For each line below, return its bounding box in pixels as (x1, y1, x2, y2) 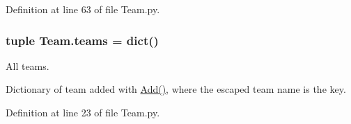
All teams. (6, 58, 49, 73)
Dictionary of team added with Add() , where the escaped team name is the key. (6, 82, 346, 96)
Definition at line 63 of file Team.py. (6, 2, 160, 16)
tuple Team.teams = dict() (6, 31, 159, 48)
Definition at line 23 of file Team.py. (6, 105, 160, 119)
